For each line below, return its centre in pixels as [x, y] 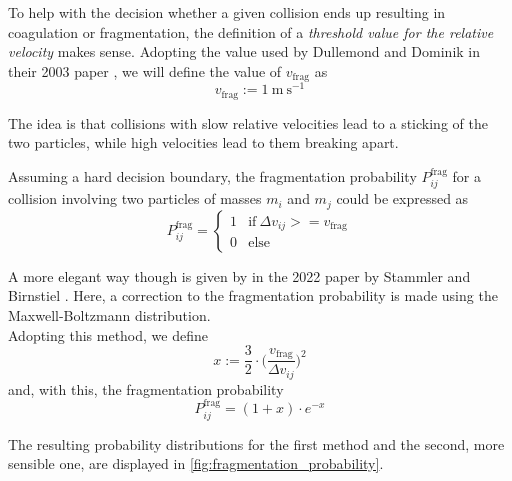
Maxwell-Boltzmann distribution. [109, 315]
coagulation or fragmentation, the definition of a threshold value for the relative [251, 31]
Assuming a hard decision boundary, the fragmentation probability [212, 175]
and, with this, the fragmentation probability [146, 388]
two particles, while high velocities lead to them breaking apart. [203, 142]
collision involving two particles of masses [135, 198]
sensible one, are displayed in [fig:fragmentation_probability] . [196, 463]
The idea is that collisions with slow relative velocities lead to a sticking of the [248, 122]
